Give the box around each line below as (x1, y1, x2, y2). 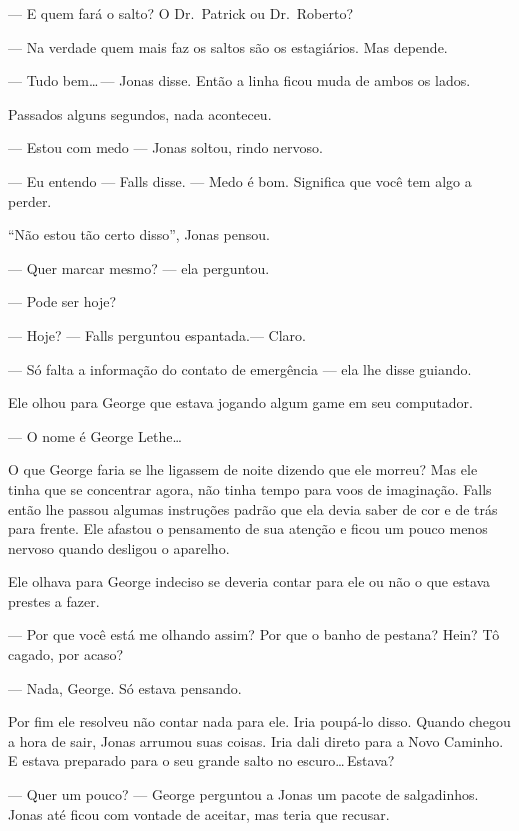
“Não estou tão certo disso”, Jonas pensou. (8, 224, 270, 245)
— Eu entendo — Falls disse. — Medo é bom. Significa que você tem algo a (8, 170, 472, 191)
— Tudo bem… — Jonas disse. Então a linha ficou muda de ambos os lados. (8, 70, 471, 91)
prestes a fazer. (8, 590, 100, 611)
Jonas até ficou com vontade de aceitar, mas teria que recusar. (8, 803, 390, 824)
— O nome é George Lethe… (8, 425, 182, 446)
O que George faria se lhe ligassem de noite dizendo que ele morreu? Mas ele (8, 459, 478, 480)
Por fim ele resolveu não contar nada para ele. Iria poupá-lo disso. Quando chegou (8, 711, 511, 732)
